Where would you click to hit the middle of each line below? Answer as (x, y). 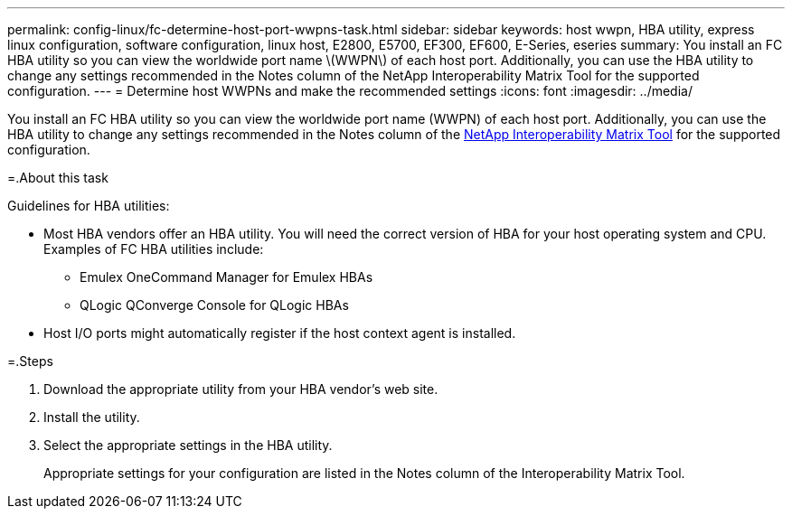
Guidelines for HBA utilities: (89, 206)
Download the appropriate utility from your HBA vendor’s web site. (241, 389)
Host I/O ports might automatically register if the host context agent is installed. (280, 333)
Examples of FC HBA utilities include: (154, 249)
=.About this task (58, 178)
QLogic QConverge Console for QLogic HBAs (214, 305)
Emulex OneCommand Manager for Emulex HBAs (226, 277)
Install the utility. (92, 417)
